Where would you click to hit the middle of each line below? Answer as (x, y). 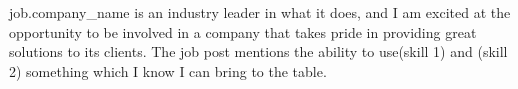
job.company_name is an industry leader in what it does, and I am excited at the (260, 12)
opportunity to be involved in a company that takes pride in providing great (243, 31)
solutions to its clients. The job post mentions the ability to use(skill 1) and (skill (258, 51)
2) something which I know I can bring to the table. (168, 70)
